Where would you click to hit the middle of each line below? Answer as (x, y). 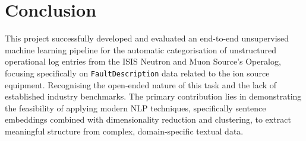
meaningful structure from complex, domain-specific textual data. (124, 131)
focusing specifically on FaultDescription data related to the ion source (137, 73)
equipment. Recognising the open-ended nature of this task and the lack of (141, 84)
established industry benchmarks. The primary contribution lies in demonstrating (153, 96)
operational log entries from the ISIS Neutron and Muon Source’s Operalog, (143, 61)
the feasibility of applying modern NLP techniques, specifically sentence (135, 108)
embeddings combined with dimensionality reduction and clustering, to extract (148, 119)
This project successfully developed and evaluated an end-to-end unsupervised (147, 38)
